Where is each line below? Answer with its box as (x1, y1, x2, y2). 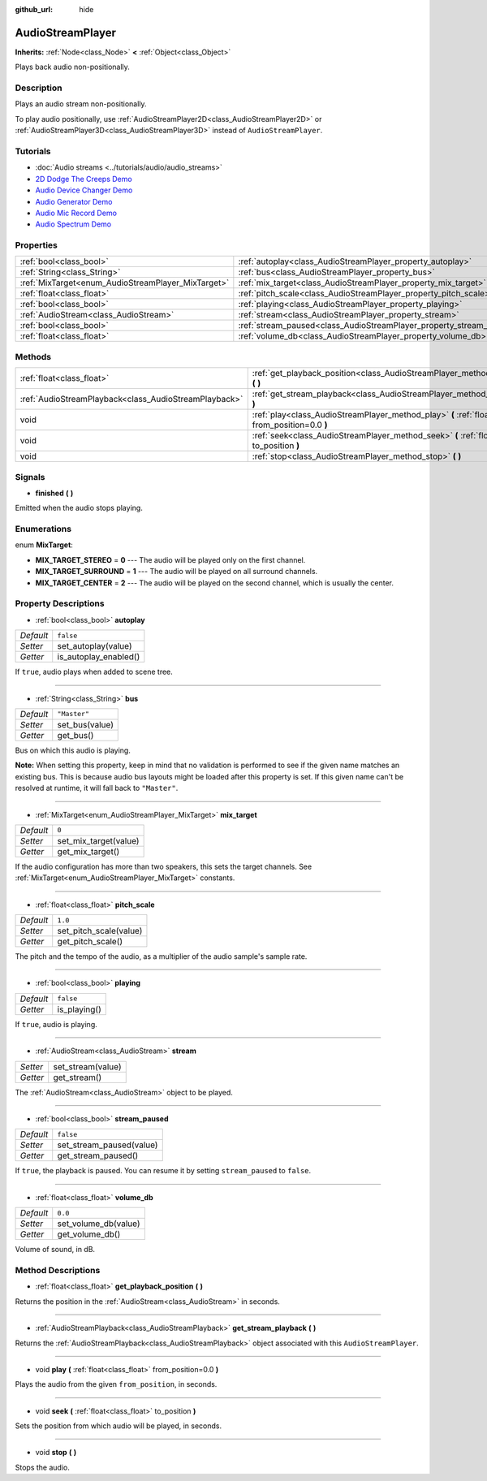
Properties (15, 240, 58, 251)
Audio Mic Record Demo (35, 208, 118, 218)
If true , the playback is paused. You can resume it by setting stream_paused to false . (15, 1166, 312, 1176)
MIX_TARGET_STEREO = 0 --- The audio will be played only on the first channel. (35, 555, 306, 564)
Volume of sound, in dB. (15, 1245, 96, 1254)
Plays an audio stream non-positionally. (15, 99, 147, 109)
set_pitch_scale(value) (57, 926, 143, 937)
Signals (15, 471, 45, 482)
